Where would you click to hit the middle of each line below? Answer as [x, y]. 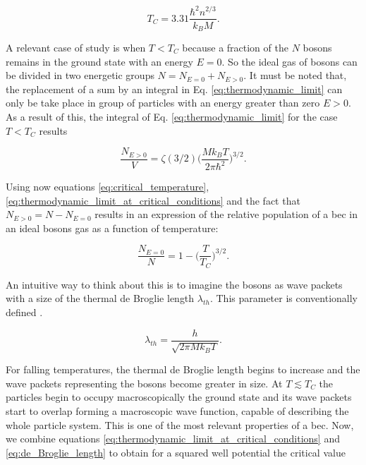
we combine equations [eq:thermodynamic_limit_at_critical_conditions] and [173, 439]
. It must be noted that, [295, 75]
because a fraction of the [235, 48]
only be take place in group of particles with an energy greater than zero [163, 103]
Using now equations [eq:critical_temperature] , [108, 186]
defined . [24, 312]
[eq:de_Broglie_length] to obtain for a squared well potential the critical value [176, 452]
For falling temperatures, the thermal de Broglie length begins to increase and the [183, 369]
